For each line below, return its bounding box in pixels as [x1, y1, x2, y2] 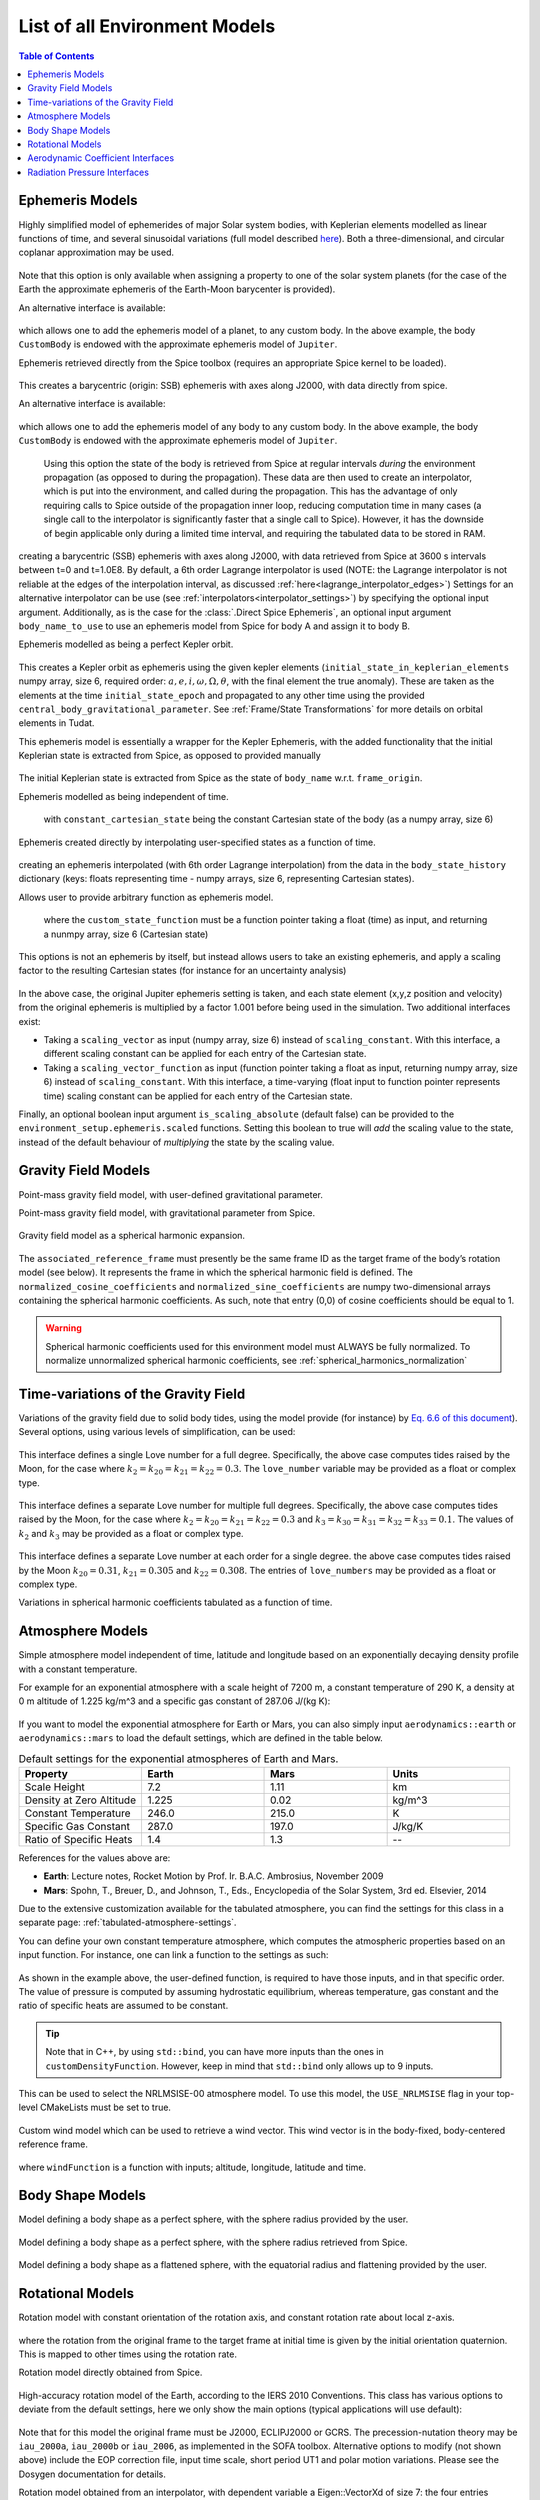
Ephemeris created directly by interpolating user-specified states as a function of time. [18, 836, 376, 848]
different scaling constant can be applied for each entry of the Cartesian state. [43, 1048, 367, 1060]
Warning [45, 1322, 82, 1334]
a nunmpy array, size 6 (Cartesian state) [43, 928, 209, 940]
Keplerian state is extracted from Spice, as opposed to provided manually [18, 750, 322, 762]
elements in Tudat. [18, 717, 95, 729]
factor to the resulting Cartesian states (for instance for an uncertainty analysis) [18, 965, 347, 977]
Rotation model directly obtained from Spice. [18, 2366, 203, 2379]
